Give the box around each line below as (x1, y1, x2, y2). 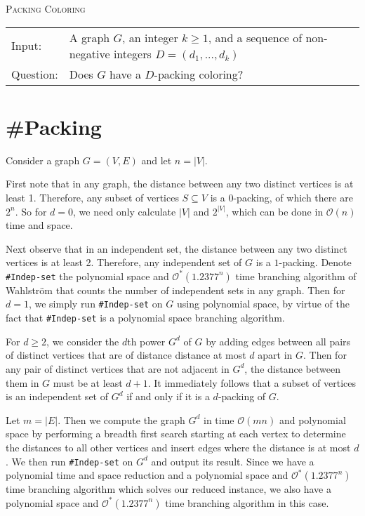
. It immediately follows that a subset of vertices (147, 375, 357, 390)
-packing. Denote (279, 255, 352, 270)
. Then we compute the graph (58, 412, 185, 427)
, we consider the (46, 333, 119, 348)
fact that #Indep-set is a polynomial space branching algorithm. (6, 310, 285, 325)
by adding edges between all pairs (206, 333, 351, 348)
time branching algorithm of (235, 268, 357, 283)
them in (6, 375, 39, 390)
